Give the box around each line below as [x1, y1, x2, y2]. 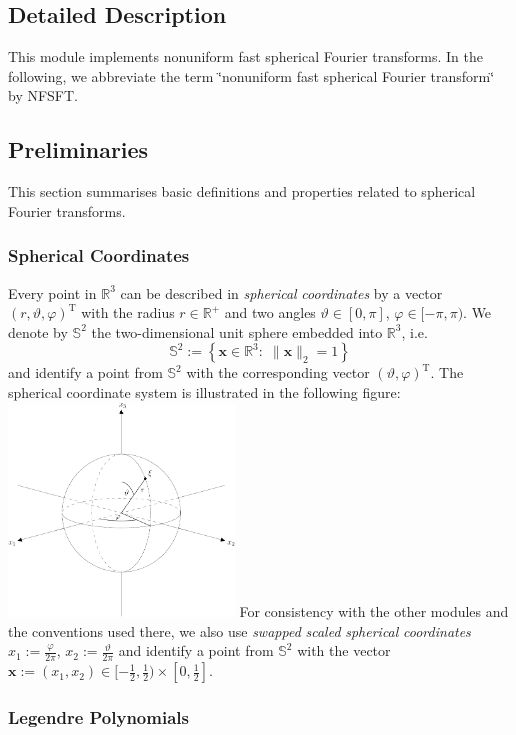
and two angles [224, 302, 316, 323]
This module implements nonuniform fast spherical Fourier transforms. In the [8, 46, 483, 67]
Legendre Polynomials [8, 704, 189, 729]
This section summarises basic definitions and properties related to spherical [8, 181, 476, 202]
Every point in [8, 282, 97, 303]
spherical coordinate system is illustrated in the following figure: [8, 381, 401, 402]
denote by [8, 321, 68, 342]
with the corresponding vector [186, 362, 370, 383]
